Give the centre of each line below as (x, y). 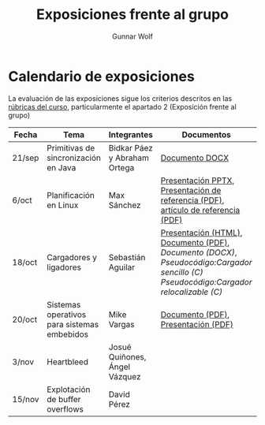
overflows (65, 409)
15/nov (26, 399)
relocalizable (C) (192, 292)
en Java (62, 167)
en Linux (63, 205)
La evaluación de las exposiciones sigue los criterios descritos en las (120, 98)
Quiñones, (127, 356)
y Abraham (129, 158)
